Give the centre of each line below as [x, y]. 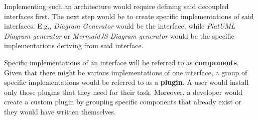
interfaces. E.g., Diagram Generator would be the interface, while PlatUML [120, 26]
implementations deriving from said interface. [74, 45]
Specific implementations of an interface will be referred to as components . [121, 62]
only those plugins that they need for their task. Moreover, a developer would [123, 92]
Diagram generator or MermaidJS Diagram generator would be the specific [119, 35]
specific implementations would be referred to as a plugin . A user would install [126, 82]
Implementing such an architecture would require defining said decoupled [116, 6]
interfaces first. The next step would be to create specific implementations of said [129, 16]
